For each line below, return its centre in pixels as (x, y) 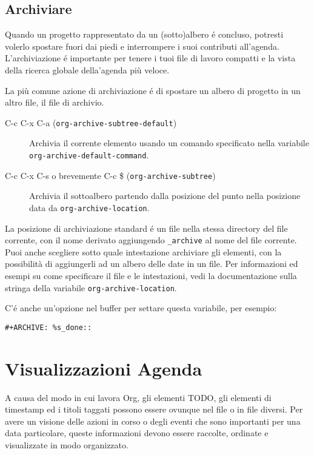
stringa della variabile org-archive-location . (91, 287)
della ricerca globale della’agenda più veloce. (87, 69)
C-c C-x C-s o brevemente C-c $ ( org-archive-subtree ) (110, 175)
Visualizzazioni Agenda (104, 368)
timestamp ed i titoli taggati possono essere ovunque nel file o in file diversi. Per (154, 409)
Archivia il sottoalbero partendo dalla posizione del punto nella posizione (165, 196)
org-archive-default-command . (89, 155)
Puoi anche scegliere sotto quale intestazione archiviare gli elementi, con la (143, 251)
